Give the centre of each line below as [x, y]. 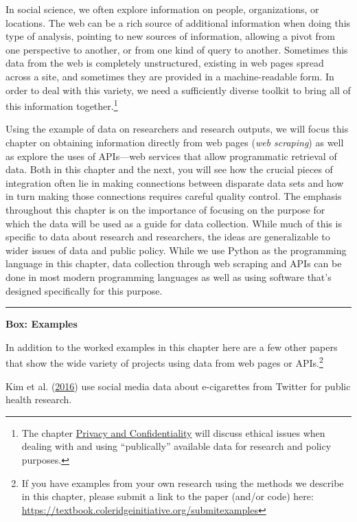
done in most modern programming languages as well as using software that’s [169, 276]
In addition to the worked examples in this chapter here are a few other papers [172, 347]
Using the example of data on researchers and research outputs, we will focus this [177, 129]
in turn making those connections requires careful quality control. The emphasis [174, 196]
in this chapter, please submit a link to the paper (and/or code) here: [168, 496]
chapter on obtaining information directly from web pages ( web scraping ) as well [175, 142]
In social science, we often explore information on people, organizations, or [162, 9]
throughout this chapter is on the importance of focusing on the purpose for [165, 209]
